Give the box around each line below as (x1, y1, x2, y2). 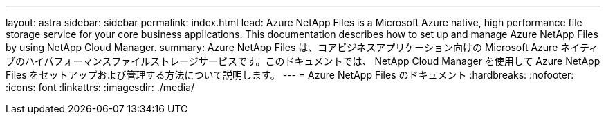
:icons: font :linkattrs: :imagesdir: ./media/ (6, 81, 195, 93)
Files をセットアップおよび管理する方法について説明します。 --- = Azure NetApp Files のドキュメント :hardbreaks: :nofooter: (6, 69, 574, 81)
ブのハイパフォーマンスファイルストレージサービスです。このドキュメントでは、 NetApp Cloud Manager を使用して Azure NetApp (6, 55, 600, 67)
